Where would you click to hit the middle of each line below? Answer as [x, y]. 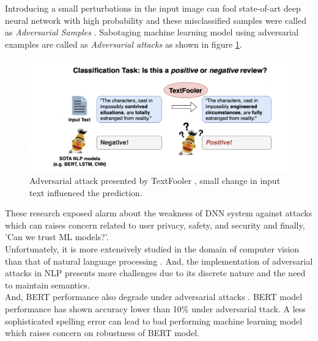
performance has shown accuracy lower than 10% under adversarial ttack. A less [155, 308]
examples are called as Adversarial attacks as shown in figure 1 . [124, 44]
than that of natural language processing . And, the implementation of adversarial [159, 261]
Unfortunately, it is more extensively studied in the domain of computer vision [152, 249]
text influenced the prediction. [86, 192]
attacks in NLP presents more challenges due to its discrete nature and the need [155, 273]
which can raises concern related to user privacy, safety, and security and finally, [155, 225]
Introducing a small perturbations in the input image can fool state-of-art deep [153, 8]
